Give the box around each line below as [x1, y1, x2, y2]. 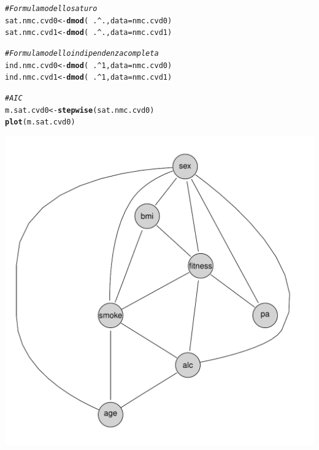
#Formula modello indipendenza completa [5, 48, 159, 58]
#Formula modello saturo [5, 4, 98, 13]
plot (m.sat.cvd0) [5, 118, 75, 127]
